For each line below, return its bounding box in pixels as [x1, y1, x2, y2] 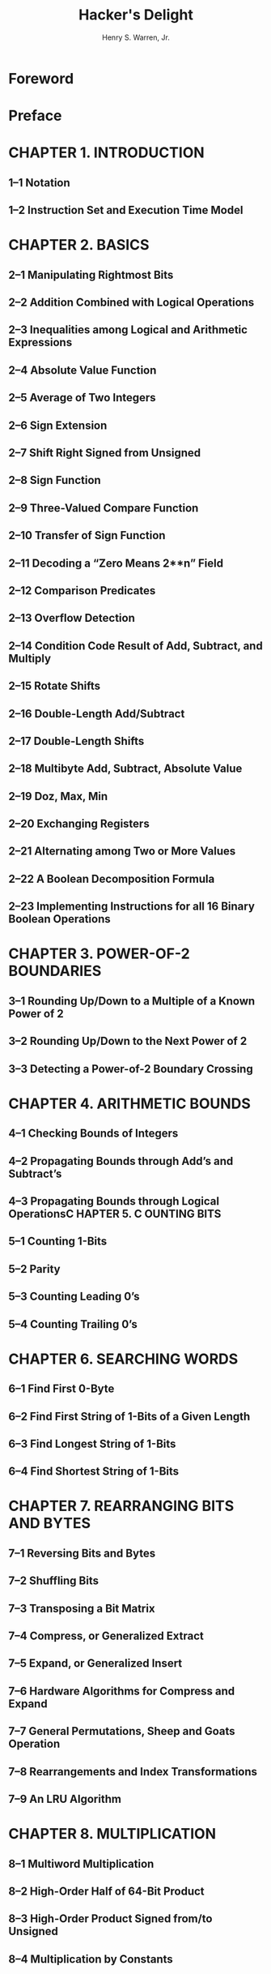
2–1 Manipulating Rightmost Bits [8, 268, 174, 281]
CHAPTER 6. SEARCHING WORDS [8, 1350, 239, 1368]
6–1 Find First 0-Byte [8, 1382, 115, 1396]
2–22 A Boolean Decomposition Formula [8, 871, 215, 885]
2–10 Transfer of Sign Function [8, 529, 166, 542]
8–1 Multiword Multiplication [8, 1856, 155, 1870]
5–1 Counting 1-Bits [8, 1235, 108, 1248]
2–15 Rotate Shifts [8, 679, 101, 693]
